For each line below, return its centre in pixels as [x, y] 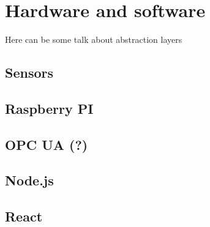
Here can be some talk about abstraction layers [94, 39]
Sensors [29, 73]
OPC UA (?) [47, 144]
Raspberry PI [49, 108]
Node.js [29, 180]
